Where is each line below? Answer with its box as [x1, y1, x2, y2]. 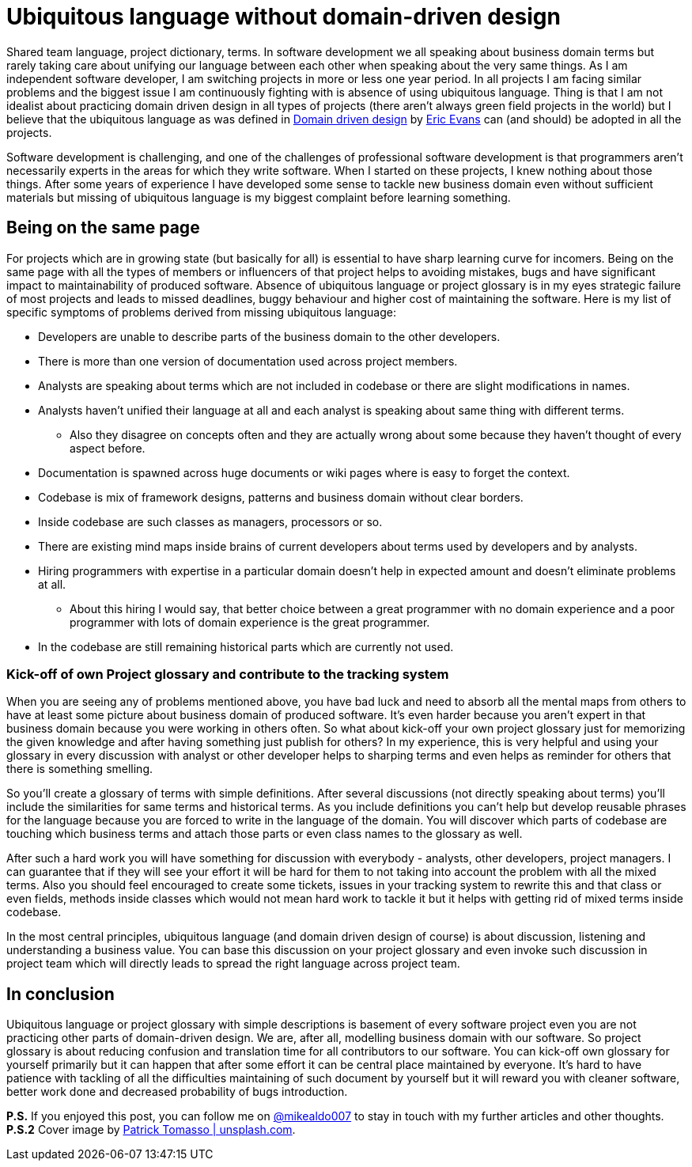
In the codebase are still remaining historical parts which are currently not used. [38, 639, 454, 654]
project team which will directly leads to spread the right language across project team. [6, 957, 460, 971]
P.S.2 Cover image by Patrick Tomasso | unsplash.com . [6, 1123, 296, 1137]
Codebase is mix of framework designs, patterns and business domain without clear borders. [38, 490, 524, 504]
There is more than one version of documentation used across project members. [38, 354, 458, 368]
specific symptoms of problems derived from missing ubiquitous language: [6, 305, 396, 319]
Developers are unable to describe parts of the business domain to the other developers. [38, 329, 501, 343]
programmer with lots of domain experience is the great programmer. [70, 615, 430, 629]
